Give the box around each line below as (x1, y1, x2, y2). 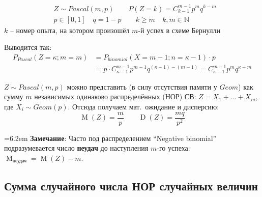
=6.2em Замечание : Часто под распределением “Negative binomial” (4, 132, 217, 143)
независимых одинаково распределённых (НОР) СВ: (34, 91, 196, 102)
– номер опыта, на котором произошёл (10, 24, 130, 35)
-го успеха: (157, 143, 190, 153)
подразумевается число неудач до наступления (4, 143, 149, 153)
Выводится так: (4, 42, 52, 52)
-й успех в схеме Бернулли (138, 24, 221, 35)
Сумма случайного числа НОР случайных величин (4, 178, 258, 193)
